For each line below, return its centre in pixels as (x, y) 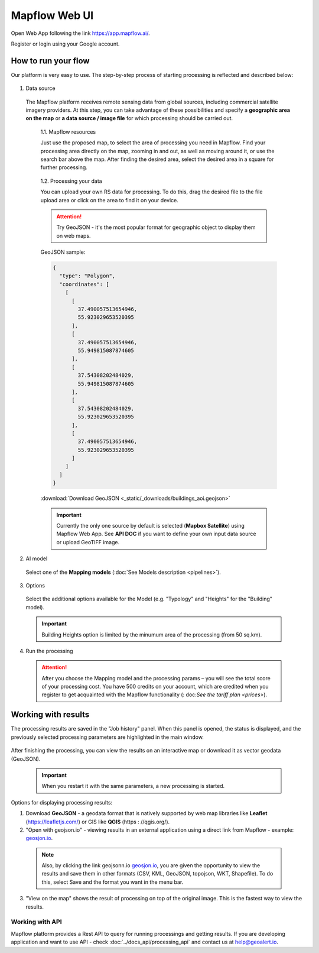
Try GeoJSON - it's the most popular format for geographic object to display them (156, 227)
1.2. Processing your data (71, 181)
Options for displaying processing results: (62, 802)
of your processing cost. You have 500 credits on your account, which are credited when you (155, 687)
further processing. (64, 167)
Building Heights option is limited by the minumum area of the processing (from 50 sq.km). (152, 634)
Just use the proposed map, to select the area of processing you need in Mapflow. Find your (153, 143)
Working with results (50, 715)
